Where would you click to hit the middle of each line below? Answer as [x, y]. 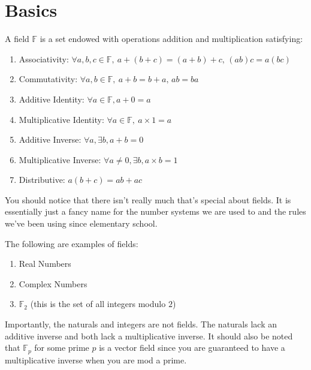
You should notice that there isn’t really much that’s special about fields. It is [148, 199]
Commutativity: [48, 79]
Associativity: [44, 58]
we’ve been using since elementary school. [81, 223]
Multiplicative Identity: [61, 119]
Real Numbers [45, 264]
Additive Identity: [52, 99]
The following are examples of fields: [72, 243]
